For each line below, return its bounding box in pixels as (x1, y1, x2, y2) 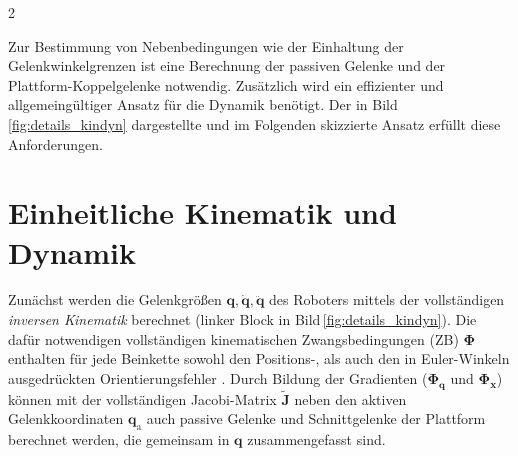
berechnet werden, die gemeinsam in (8, 429, 230, 450)
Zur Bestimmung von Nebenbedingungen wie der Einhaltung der (8, 35, 404, 56)
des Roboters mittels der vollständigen (269, 289, 505, 310)
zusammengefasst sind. (247, 429, 386, 450)
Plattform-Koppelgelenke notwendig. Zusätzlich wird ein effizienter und (8, 74, 444, 95)
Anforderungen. (8, 133, 104, 154)
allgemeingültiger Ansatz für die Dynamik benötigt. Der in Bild (8, 94, 398, 115)
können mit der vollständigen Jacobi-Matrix (8, 388, 277, 409)
